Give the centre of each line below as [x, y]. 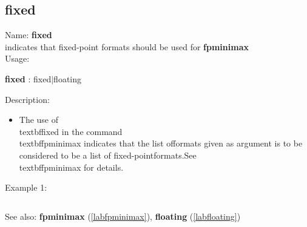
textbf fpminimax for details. [71, 167]
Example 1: [26, 187]
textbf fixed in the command [71, 131]
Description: [27, 99]
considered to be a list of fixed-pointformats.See [108, 155]
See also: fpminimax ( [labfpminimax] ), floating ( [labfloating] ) [123, 216]
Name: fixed [29, 35]
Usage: [17, 58]
